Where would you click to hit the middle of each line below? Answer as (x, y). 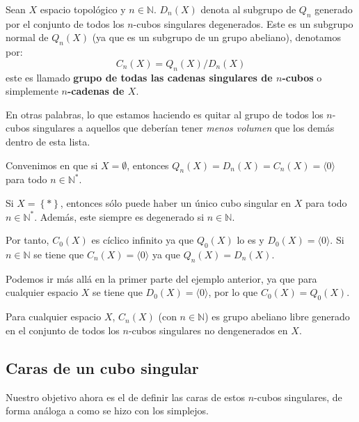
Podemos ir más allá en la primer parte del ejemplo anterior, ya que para (161, 278)
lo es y (250, 240)
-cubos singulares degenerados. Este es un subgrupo (243, 23)
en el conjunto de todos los (63, 330)
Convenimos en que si (52, 165)
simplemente (32, 91)
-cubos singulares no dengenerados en (208, 330)
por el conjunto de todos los (65, 23)
